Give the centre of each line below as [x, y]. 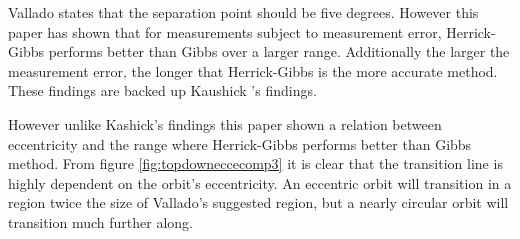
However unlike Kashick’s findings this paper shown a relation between [225, 123]
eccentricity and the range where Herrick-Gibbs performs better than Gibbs [240, 143]
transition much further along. [100, 221]
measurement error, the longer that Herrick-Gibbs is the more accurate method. [253, 70]
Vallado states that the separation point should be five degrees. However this [243, 12]
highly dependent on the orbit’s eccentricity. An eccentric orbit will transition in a [260, 182]
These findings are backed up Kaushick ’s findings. [162, 90]
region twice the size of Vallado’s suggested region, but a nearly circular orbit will [258, 202]
